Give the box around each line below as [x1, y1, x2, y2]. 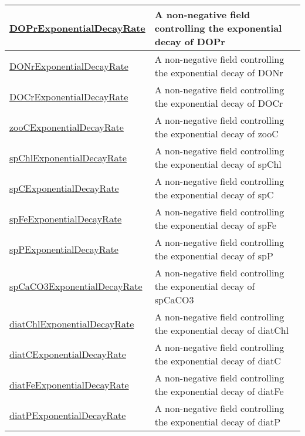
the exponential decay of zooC [154, 127, 279, 140]
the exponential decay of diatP [154, 415, 281, 428]
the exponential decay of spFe [154, 218, 277, 232]
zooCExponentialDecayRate [9, 120, 124, 134]
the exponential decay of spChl [154, 157, 282, 171]
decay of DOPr [154, 35, 225, 48]
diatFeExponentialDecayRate [9, 377, 129, 391]
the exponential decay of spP [154, 249, 273, 262]
